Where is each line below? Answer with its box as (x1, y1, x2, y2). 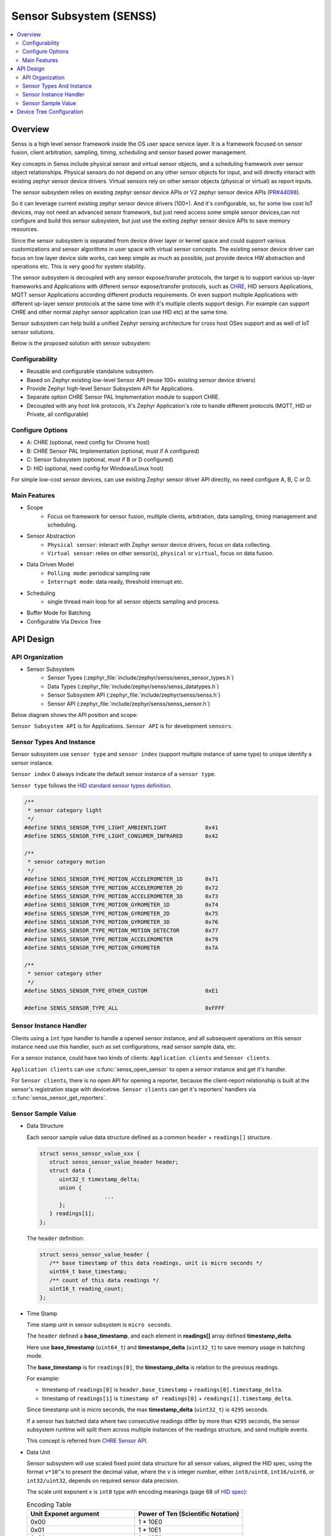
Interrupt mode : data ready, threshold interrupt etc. (47, 578, 184, 586)
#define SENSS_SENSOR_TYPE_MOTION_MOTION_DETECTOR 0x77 (24, 927, 219, 934)
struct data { (49, 1167, 92, 1174)
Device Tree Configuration (17, 108, 83, 116)
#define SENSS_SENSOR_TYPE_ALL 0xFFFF (24, 1005, 225, 1011)
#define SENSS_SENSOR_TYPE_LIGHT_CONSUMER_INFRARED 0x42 (24, 833, 219, 840)
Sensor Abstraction (26, 532, 76, 540)
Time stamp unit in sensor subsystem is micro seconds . (26, 1321, 172, 1328)
